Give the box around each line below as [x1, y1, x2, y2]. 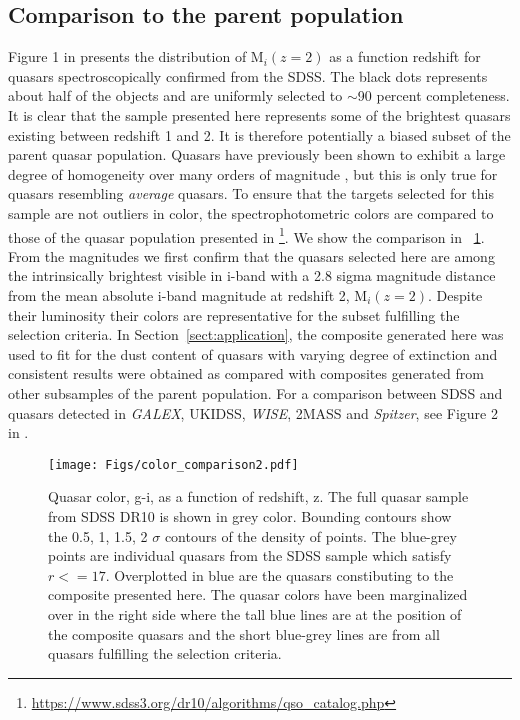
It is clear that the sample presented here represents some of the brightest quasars [8, 104, 511, 125]
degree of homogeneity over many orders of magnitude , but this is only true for [8, 163, 498, 184]
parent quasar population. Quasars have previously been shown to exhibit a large [8, 144, 506, 165]
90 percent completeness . [357, 85, 510, 106]
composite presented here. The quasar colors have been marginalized [48, 584, 468, 605]
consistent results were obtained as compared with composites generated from [8, 363, 484, 384]
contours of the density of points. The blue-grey [164, 525, 457, 546]
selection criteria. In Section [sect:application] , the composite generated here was [8, 324, 504, 345]
